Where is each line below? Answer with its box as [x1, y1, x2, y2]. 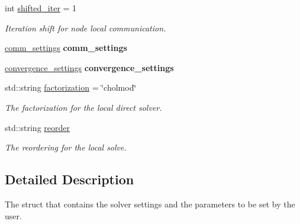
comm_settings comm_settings [5, 41, 127, 54]
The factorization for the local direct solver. [5, 101, 162, 113]
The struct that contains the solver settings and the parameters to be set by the [5, 197, 295, 210]
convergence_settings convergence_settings [5, 61, 174, 73]
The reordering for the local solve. [5, 141, 127, 153]
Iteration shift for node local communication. [5, 21, 166, 34]
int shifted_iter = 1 [5, 2, 77, 14]
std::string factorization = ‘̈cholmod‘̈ [5, 81, 137, 94]
